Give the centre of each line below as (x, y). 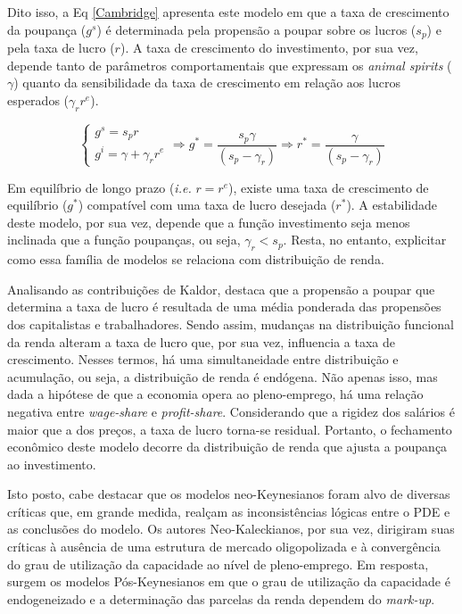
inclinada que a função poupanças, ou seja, (124, 240)
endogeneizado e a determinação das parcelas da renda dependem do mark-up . (221, 598)
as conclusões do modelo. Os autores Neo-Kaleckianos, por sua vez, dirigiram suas (231, 529)
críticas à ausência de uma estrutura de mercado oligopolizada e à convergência (224, 547)
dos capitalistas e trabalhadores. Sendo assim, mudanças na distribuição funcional (231, 324)
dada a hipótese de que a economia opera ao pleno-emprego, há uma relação (215, 394)
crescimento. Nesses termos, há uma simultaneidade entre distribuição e (203, 359)
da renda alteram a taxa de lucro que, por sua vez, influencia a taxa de (202, 341)
